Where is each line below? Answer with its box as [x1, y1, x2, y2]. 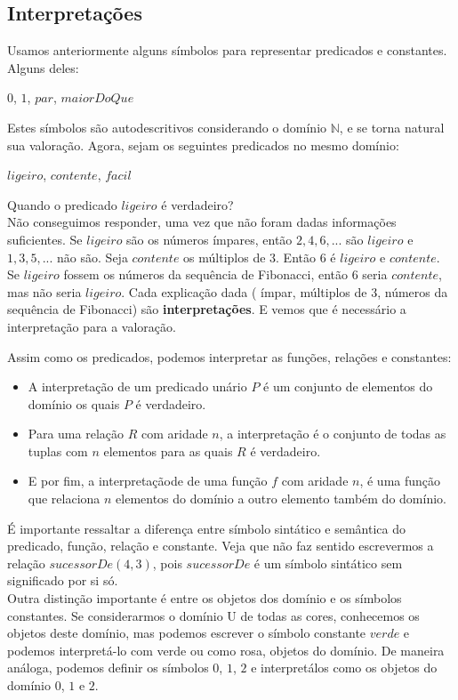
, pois [152, 553, 182, 572]
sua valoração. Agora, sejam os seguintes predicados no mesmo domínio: [7, 135, 399, 154]
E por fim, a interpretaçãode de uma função [28, 471, 268, 490]
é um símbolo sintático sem [253, 553, 403, 572]
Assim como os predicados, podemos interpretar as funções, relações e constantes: [7, 347, 452, 366]
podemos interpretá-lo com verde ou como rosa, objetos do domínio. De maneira [7, 640, 445, 659]
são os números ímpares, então [126, 229, 293, 248]
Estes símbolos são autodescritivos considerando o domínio [7, 117, 327, 136]
